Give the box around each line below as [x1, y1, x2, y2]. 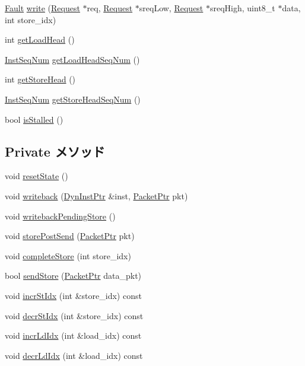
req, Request [87, 2, 133, 14]
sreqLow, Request [139, 2, 204, 14]
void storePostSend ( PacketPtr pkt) [5, 230, 135, 242]
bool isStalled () [5, 113, 63, 125]
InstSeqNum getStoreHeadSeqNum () [5, 93, 141, 105]
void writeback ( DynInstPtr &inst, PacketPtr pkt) [5, 189, 188, 202]
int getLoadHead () [5, 33, 75, 46]
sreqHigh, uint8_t [209, 2, 275, 14]
